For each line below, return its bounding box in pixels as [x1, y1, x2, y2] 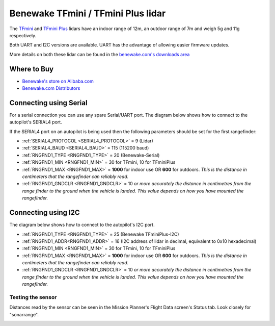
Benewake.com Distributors [22, 85, 80, 91]
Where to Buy [9, 64, 53, 73]
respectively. [9, 32, 37, 38]
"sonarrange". [9, 311, 39, 317]
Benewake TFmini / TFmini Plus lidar [9, 8, 166, 19]
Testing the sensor [9, 294, 57, 301]
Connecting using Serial [9, 98, 88, 107]
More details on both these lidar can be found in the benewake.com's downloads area [9, 51, 190, 57]
